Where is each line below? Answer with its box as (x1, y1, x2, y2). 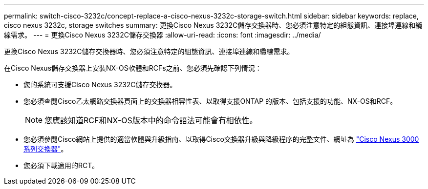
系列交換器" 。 (23, 145, 68, 153)
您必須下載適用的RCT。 (23, 161, 99, 170)
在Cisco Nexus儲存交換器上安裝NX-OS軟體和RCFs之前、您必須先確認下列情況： (4, 64, 262, 72)
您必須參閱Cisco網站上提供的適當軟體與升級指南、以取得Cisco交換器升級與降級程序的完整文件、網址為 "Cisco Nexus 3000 (23, 135, 419, 143)
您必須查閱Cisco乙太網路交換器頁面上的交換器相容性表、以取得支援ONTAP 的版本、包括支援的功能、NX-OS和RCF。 (23, 97, 397, 105)
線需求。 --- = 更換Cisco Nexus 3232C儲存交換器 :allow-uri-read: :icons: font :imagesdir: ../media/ (4, 31, 321, 39)
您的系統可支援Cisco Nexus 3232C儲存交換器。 (23, 80, 177, 89)
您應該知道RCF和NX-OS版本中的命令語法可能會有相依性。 (44, 115, 257, 125)
